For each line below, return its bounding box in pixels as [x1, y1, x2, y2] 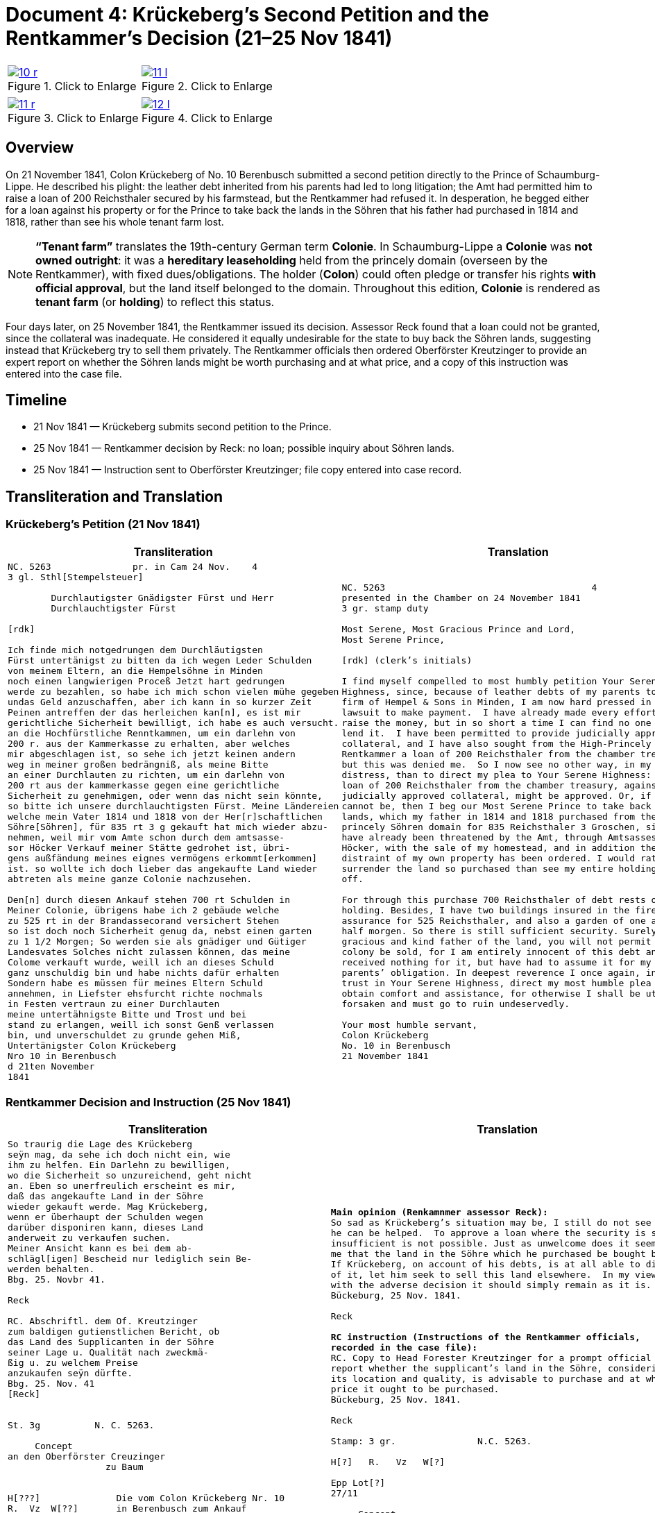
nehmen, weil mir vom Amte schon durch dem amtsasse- [8, 831, 285, 843]
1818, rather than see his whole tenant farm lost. [6, 215, 224, 228]
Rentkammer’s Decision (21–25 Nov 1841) [6, 26, 393, 50]
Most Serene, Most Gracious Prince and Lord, [341, 623, 575, 634]
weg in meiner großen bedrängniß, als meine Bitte [8, 759, 269, 770]
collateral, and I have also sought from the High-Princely [341, 738, 652, 749]
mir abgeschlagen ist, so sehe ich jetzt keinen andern [8, 748, 296, 759]
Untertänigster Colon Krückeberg [8, 1040, 176, 1051]
